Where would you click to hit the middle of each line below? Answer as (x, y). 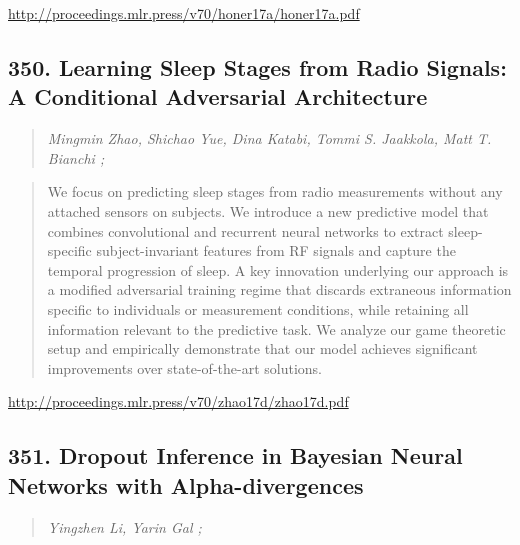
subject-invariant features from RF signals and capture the (276, 250)
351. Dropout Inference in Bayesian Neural (235, 455)
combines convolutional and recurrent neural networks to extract (245, 230)
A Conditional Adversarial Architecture (218, 96)
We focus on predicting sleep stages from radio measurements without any (275, 191)
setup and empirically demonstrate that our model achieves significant (262, 348)
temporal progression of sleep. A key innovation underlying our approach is (278, 269)
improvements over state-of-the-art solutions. (184, 367)
